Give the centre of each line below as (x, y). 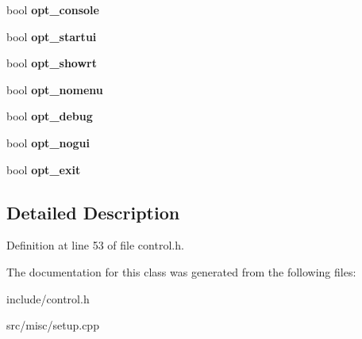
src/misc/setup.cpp (53, 325)
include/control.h (48, 298)
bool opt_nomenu (55, 89)
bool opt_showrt (52, 63)
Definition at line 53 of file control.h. (95, 245)
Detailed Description (93, 212)
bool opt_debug (50, 116)
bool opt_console (53, 10)
